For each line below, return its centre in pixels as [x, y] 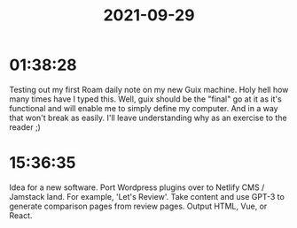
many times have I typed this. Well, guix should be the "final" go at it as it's [145, 99]
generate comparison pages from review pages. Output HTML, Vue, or [138, 206]
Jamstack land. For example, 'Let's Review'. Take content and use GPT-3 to [147, 196]
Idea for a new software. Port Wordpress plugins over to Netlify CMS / [137, 187]
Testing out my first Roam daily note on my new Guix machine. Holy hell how [149, 89]
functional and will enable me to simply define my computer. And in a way [144, 108]
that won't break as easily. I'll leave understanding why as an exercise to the [148, 118]
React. [21, 215]
